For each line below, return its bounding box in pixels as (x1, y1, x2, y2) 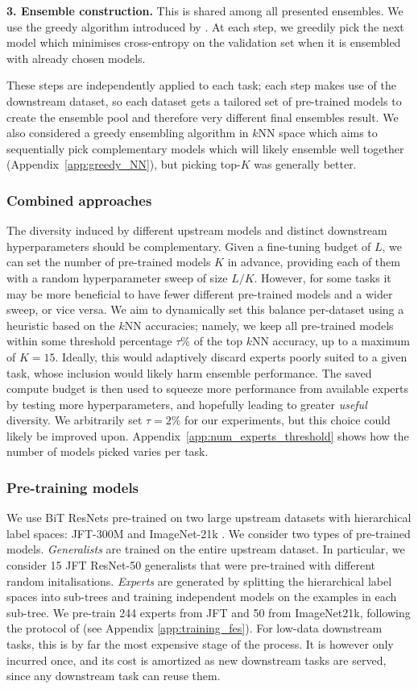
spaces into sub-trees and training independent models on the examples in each (6, 588, 397, 605)
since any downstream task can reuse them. (6, 667, 221, 684)
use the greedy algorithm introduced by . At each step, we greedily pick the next (6, 18, 404, 35)
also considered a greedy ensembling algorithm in (6, 124, 249, 141)
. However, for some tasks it (254, 269, 391, 286)
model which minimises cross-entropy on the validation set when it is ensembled (6, 34, 401, 51)
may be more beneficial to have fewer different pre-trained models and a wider (6, 285, 393, 302)
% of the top (180, 332, 242, 349)
